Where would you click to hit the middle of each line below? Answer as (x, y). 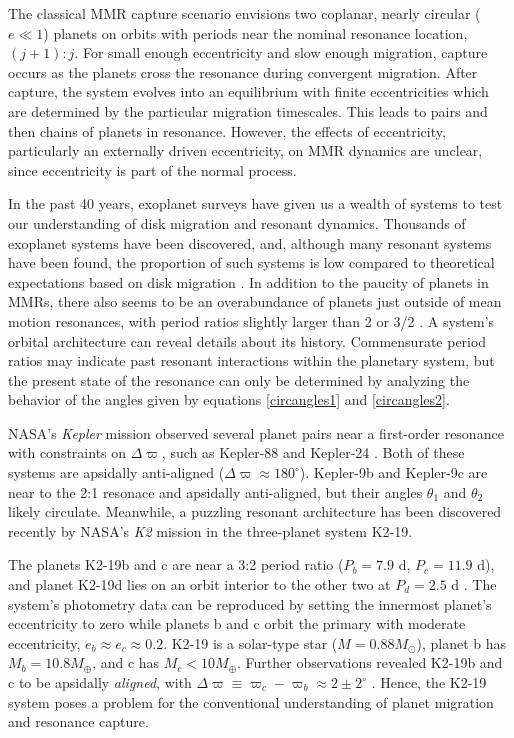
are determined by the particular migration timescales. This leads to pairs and (248, 110)
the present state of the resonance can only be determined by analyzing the (239, 379)
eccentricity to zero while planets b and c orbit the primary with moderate (237, 623)
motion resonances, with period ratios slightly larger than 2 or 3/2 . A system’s (251, 320)
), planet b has (461, 642)
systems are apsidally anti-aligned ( (116, 472)
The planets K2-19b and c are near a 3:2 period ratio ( (176, 564)
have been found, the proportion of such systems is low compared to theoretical (251, 262)
